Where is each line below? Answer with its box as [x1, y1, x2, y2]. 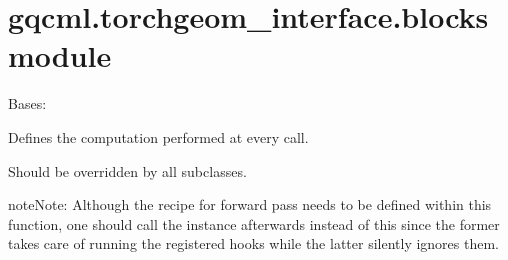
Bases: [8, 93, 47, 114]
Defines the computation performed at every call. [8, 126, 309, 147]
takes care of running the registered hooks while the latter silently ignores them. [8, 233, 499, 254]
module [8, 35, 112, 76]
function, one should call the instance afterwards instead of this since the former [8, 213, 500, 234]
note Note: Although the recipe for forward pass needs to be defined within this [8, 194, 492, 215]
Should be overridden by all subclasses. [8, 160, 247, 181]
